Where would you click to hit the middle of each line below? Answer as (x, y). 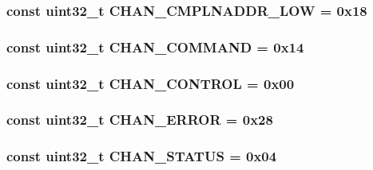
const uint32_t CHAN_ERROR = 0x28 (140, 120)
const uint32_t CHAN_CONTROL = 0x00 (151, 83)
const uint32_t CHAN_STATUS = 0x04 (142, 156)
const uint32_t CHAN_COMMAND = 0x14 (155, 46)
